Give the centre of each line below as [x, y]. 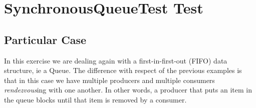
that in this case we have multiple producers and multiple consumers [109, 80]
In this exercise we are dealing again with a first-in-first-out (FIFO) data [116, 60]
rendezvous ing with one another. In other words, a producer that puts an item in [128, 90]
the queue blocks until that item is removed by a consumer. [95, 99]
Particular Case [45, 39]
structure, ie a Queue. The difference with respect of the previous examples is [123, 70]
